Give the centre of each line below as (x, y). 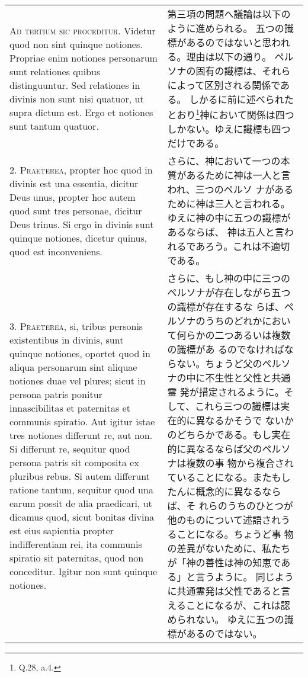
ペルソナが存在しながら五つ (229, 293)
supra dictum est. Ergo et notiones (81, 113)
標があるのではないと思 (219, 42)
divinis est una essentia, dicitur (74, 183)
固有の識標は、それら (243, 71)
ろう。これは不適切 (248, 246)
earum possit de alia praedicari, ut (81, 503)
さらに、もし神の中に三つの (229, 278)
